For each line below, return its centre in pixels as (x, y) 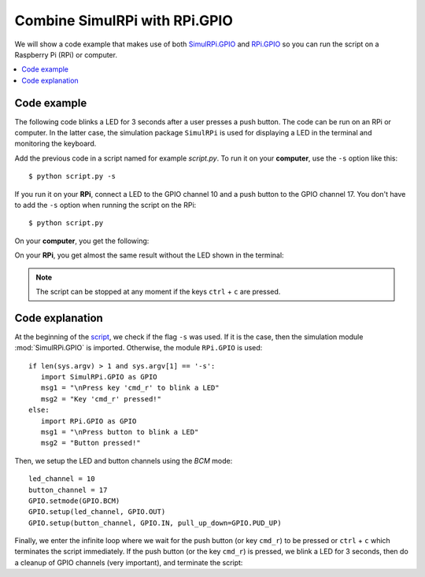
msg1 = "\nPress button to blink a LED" (120, 432)
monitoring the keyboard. (55, 144)
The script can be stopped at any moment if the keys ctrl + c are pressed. (158, 291)
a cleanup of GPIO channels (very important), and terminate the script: (129, 562)
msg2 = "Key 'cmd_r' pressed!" (101, 399)
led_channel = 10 (62, 479)
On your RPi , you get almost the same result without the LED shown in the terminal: (149, 255)
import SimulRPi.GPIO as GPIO (99, 377)
